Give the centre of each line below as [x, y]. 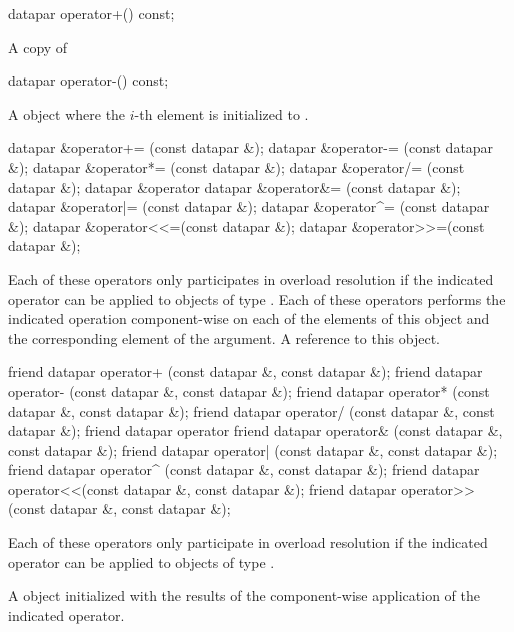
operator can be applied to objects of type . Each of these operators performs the [257, 298]
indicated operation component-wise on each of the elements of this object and [249, 318]
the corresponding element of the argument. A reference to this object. [224, 337]
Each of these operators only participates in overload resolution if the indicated [251, 278]
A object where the [67, 113]
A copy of [38, 46]
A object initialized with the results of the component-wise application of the [244, 595]
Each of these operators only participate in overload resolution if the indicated [248, 542]
